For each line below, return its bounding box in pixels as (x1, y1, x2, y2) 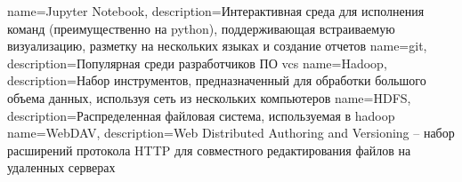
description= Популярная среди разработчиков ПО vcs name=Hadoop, (7, 53, 387, 72)
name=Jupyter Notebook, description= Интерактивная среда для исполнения (7, 2, 425, 20)
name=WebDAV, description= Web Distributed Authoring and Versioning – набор (7, 123, 455, 142)
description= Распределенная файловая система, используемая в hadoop (7, 106, 395, 124)
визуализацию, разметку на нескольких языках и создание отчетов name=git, (7, 36, 427, 55)
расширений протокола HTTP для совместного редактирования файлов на (7, 140, 411, 159)
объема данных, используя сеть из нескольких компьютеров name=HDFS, (7, 88, 411, 107)
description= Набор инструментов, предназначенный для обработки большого (7, 71, 426, 90)
